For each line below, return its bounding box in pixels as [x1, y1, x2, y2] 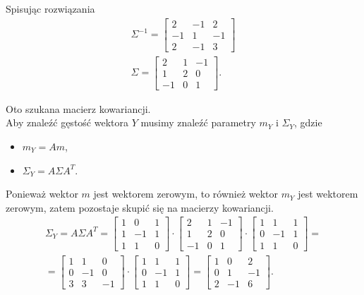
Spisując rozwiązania [6, 1, 95, 16]
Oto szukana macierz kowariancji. [6, 101, 151, 116]
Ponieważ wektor [6, 186, 78, 201]
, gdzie [293, 115, 322, 130]
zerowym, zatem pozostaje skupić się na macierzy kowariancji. [6, 200, 274, 215]
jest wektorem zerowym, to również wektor [93, 186, 279, 201]
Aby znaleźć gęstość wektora [6, 115, 128, 130]
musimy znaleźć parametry [140, 115, 256, 130]
